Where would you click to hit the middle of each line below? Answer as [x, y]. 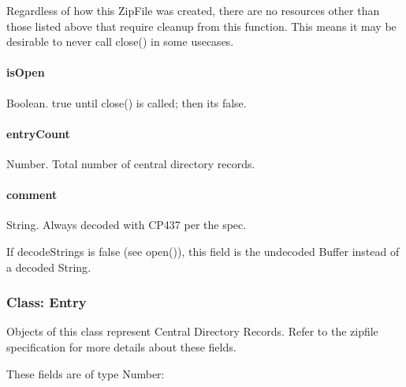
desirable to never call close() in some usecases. [120, 41]
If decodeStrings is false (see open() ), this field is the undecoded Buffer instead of [203, 251]
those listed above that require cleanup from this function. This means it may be [201, 26]
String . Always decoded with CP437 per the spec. [127, 225]
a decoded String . [49, 267]
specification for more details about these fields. [121, 346]
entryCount [38, 133]
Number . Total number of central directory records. [131, 163]
